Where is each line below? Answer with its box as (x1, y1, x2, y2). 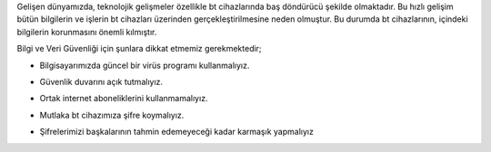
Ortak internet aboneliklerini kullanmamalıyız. (39, 93, 208, 104)
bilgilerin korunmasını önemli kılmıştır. (16, 26, 157, 37)
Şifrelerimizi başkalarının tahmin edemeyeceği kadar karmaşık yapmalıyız (39, 127, 314, 138)
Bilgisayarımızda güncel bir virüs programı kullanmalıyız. (39, 60, 250, 71)
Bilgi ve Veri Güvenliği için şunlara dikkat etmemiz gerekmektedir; (16, 43, 263, 54)
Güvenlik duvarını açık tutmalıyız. (39, 76, 164, 87)
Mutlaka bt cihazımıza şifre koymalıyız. (39, 109, 185, 120)
